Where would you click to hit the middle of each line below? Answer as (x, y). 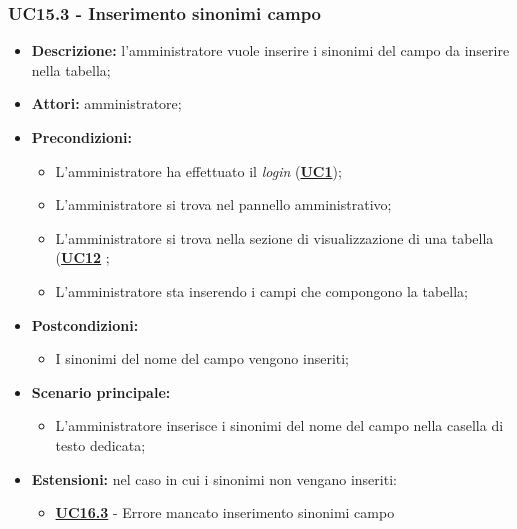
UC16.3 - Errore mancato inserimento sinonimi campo (225, 512)
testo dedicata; (100, 444)
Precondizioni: (81, 137)
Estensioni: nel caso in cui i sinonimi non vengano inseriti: (214, 478)
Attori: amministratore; (106, 103)
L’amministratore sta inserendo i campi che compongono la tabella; (261, 290)
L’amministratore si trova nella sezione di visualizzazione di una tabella (274, 237)
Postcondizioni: (85, 324)
